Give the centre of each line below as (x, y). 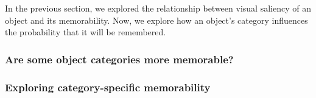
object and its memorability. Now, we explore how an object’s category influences (156, 20)
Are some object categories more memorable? (119, 59)
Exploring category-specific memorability (108, 87)
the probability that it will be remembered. (86, 32)
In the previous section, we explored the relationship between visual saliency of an (158, 8)
